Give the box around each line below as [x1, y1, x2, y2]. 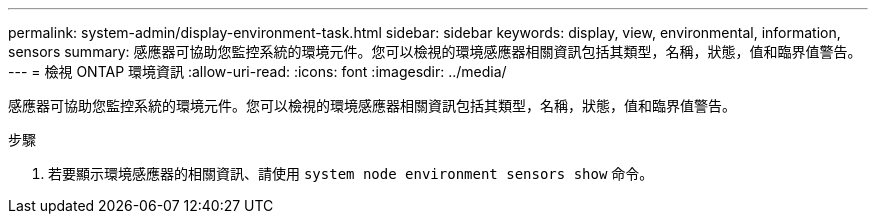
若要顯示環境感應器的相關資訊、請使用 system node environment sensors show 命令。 [48, 165, 654, 182]
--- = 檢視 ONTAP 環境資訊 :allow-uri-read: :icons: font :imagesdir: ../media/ [8, 63, 507, 80]
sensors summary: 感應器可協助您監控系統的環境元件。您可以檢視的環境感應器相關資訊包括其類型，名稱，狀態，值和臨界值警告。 [8, 43, 862, 60]
